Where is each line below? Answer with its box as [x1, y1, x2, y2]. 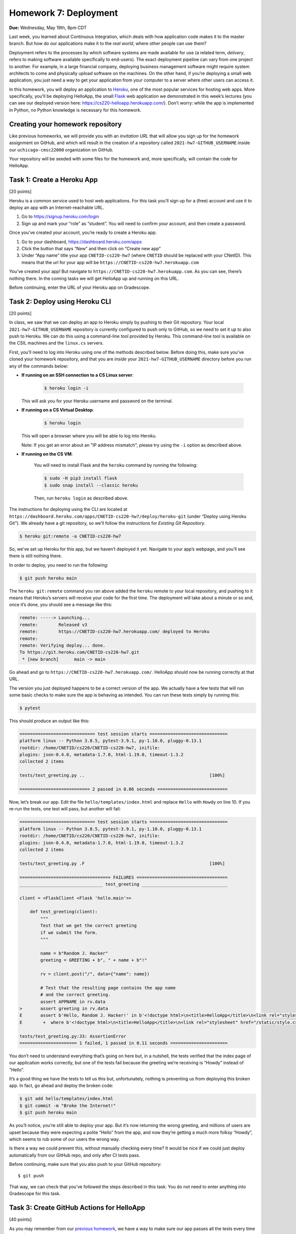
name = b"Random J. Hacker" [40, 950, 109, 956]
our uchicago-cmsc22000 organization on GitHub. [9, 147, 113, 153]
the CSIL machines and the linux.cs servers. [9, 340, 104, 346]
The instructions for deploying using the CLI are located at [9, 506, 128, 512]
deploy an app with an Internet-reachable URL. [9, 205, 105, 210]
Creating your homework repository [9, 120, 122, 128]
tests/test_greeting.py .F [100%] [19, 860, 225, 866]
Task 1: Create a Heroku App [9, 176, 98, 184]
